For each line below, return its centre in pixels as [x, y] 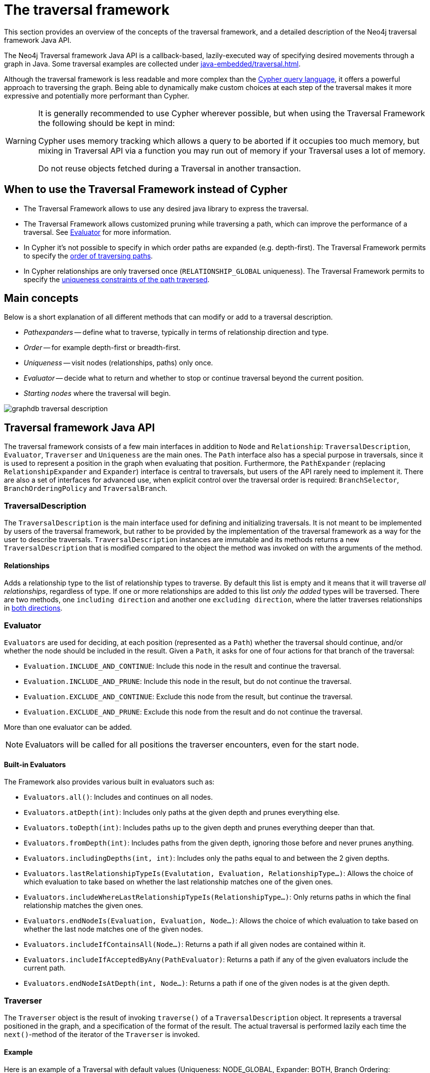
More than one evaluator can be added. [68, 727]
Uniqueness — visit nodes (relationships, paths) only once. [118, 363]
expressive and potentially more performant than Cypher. [97, 96]
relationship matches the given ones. [83, 906]
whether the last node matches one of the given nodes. [113, 929]
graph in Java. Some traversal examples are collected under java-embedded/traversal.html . [152, 64]
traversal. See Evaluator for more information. [98, 232]
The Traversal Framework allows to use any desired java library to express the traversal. [166, 208]
